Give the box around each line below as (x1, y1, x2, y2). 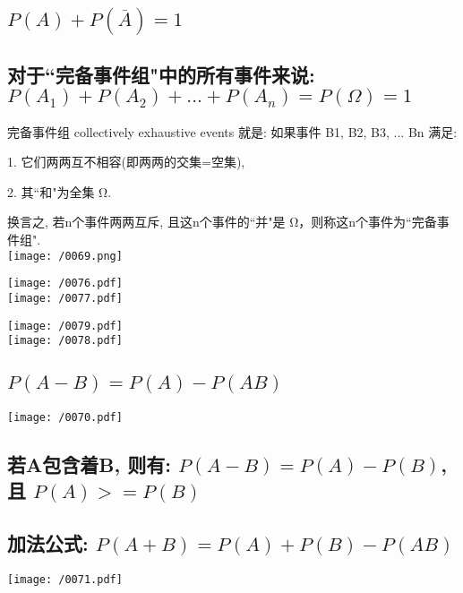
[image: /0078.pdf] (7, 334, 123, 348)
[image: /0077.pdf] (7, 291, 123, 305)
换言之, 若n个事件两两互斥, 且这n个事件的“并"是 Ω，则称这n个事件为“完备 (7, 212, 437, 231)
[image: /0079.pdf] (7, 319, 123, 332)
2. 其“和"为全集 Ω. (7, 182, 112, 201)
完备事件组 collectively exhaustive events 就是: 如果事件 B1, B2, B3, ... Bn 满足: (7, 122, 458, 141)
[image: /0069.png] (7, 249, 123, 262)
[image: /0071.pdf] (7, 572, 123, 586)
